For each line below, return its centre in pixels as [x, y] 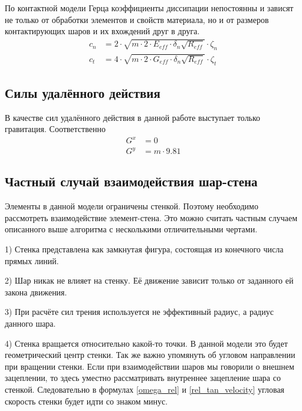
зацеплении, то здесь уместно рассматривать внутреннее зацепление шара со [143, 378]
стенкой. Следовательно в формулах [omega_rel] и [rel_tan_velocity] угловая [145, 389]
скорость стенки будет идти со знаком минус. [86, 401]
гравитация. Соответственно [55, 129]
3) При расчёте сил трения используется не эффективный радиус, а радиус [139, 312]
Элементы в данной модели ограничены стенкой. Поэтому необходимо [132, 206]
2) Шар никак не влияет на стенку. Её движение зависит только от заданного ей [149, 280]
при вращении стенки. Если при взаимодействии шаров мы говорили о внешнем [150, 366]
